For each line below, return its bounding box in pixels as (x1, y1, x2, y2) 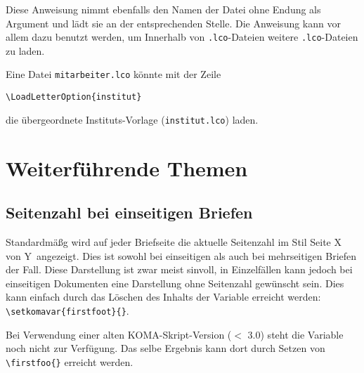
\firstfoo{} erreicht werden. (6, 354, 134, 369)
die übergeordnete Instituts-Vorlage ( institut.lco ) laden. (6, 112, 259, 126)
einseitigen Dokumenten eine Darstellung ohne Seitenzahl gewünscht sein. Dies (6, 275, 344, 290)
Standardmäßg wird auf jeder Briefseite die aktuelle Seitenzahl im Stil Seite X (6, 234, 342, 249)
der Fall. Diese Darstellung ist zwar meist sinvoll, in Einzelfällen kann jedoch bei (6, 262, 353, 277)
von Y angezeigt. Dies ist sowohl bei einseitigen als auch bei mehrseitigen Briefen (6, 248, 357, 263)
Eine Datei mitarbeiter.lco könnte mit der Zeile (6, 67, 221, 81)
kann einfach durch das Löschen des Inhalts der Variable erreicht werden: (6, 289, 321, 304)
